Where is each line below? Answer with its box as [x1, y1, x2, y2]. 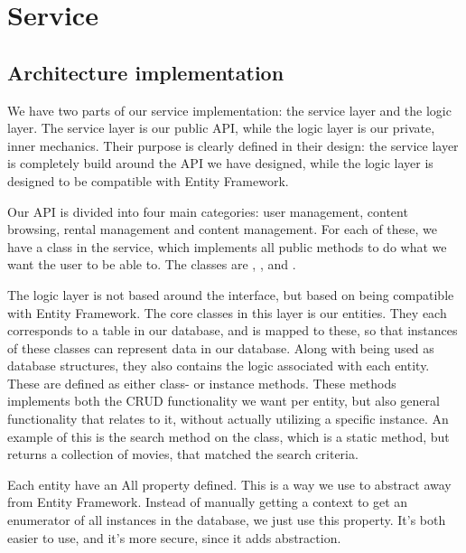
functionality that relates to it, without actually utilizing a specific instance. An [7, 409, 449, 428]
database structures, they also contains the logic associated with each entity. [7, 356, 430, 375]
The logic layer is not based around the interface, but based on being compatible [7, 285, 454, 304]
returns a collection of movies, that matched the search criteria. [7, 445, 359, 464]
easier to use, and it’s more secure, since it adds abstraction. [7, 528, 341, 547]
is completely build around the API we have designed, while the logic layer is [7, 154, 433, 173]
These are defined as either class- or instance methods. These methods [7, 373, 396, 392]
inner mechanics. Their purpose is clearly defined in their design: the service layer [7, 136, 459, 155]
